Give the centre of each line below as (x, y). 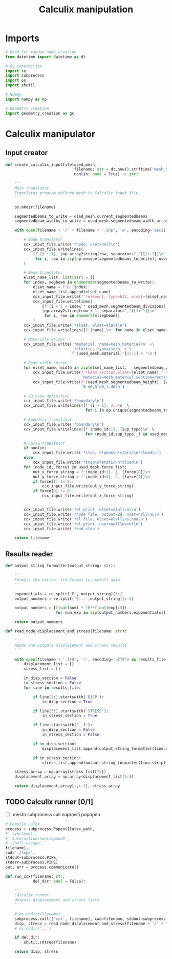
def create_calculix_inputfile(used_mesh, (51, 165)
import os (16, 81)
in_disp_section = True (67, 702)
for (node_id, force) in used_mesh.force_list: (75, 467)
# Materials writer (45, 339)
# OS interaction (24, 66)
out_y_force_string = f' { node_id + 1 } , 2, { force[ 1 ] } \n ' (92, 477)
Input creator (27, 153)
